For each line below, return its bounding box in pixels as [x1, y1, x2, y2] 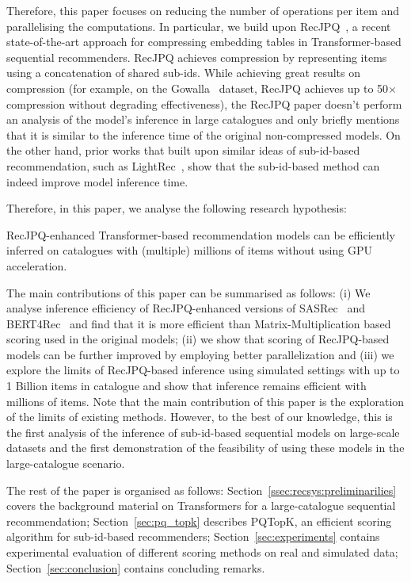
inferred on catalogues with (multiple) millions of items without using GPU [6, 242, 372, 258]
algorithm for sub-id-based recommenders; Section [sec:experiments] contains [6, 528, 380, 545]
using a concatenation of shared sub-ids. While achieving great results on [6, 64, 361, 81]
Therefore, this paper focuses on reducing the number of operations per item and [6, 2, 400, 18]
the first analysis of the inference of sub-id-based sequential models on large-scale [6, 423, 400, 440]
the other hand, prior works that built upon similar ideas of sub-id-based [6, 142, 360, 159]
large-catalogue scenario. [6, 455, 125, 472]
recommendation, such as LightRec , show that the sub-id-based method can [6, 157, 380, 174]
